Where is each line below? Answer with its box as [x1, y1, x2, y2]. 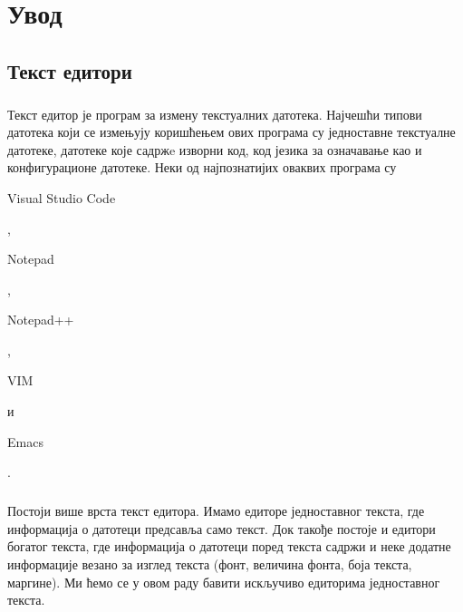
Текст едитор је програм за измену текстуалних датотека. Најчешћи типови [7, 104, 422, 123]
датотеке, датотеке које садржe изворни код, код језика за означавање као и [7, 140, 422, 159]
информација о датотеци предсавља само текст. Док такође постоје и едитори [7, 519, 436, 538]
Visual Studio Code [7, 188, 116, 207]
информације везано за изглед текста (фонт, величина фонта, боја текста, [7, 555, 412, 573]
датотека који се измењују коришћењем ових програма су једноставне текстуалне [7, 122, 456, 141]
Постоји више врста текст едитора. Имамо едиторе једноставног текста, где [7, 501, 425, 520]
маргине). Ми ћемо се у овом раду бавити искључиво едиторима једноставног [7, 572, 440, 591]
